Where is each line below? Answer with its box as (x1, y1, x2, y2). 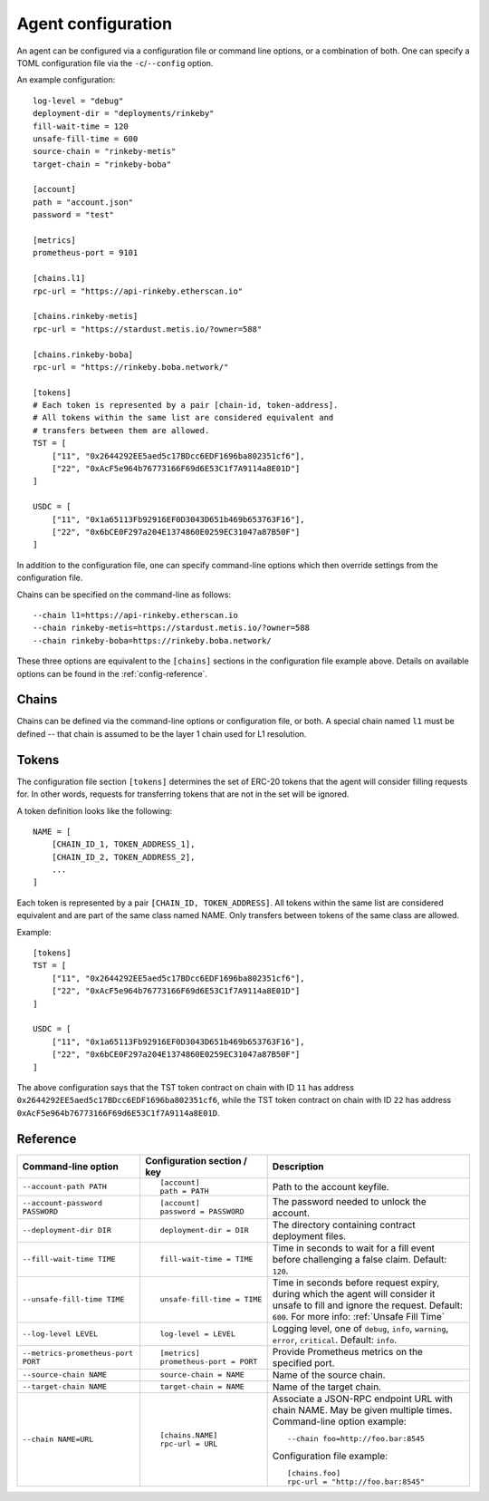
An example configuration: (16, 74, 116, 85)
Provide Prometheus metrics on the (272, 1345, 423, 1358)
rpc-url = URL (159, 1438, 218, 1448)
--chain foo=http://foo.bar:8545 (286, 1433, 426, 1443)
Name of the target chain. (272, 1380, 382, 1393)
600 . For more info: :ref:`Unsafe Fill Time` (272, 1310, 446, 1322)
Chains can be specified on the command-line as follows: (16, 589, 231, 600)
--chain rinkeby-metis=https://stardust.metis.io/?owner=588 (33, 623, 310, 634)
